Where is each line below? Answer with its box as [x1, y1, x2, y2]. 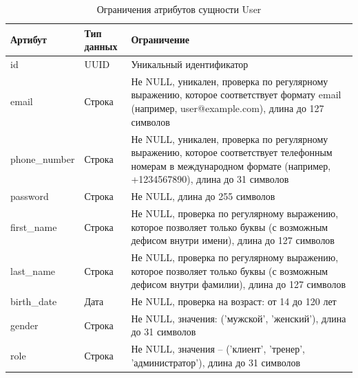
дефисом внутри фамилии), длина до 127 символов [131, 277, 346, 291]
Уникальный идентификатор [131, 57, 249, 71]
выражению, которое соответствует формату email [131, 87, 341, 102]
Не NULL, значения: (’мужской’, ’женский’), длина [131, 311, 346, 325]
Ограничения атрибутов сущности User [96, 2, 262, 16]
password [10, 189, 49, 203]
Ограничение [131, 32, 190, 47]
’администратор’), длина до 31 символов [131, 355, 301, 369]
